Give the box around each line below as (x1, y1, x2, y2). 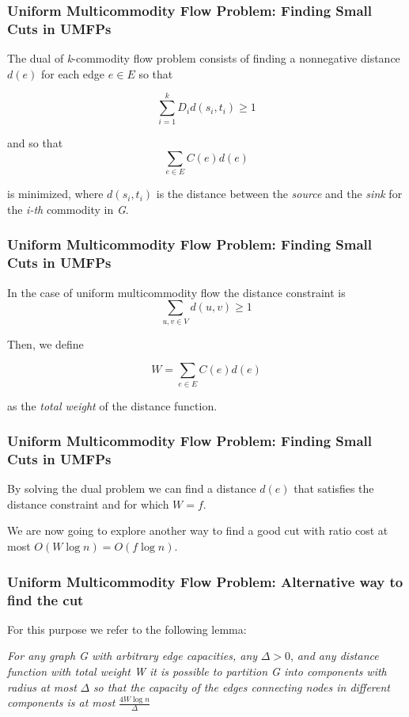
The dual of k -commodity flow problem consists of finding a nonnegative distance (7, 50, 400, 67)
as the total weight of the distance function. (7, 397, 218, 414)
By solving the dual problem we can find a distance (7, 480, 256, 497)
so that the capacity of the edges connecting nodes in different (93, 678, 391, 695)
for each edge (40, 65, 105, 82)
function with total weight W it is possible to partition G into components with (7, 662, 387, 679)
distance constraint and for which (7, 495, 169, 512)
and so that (7, 135, 63, 151)
